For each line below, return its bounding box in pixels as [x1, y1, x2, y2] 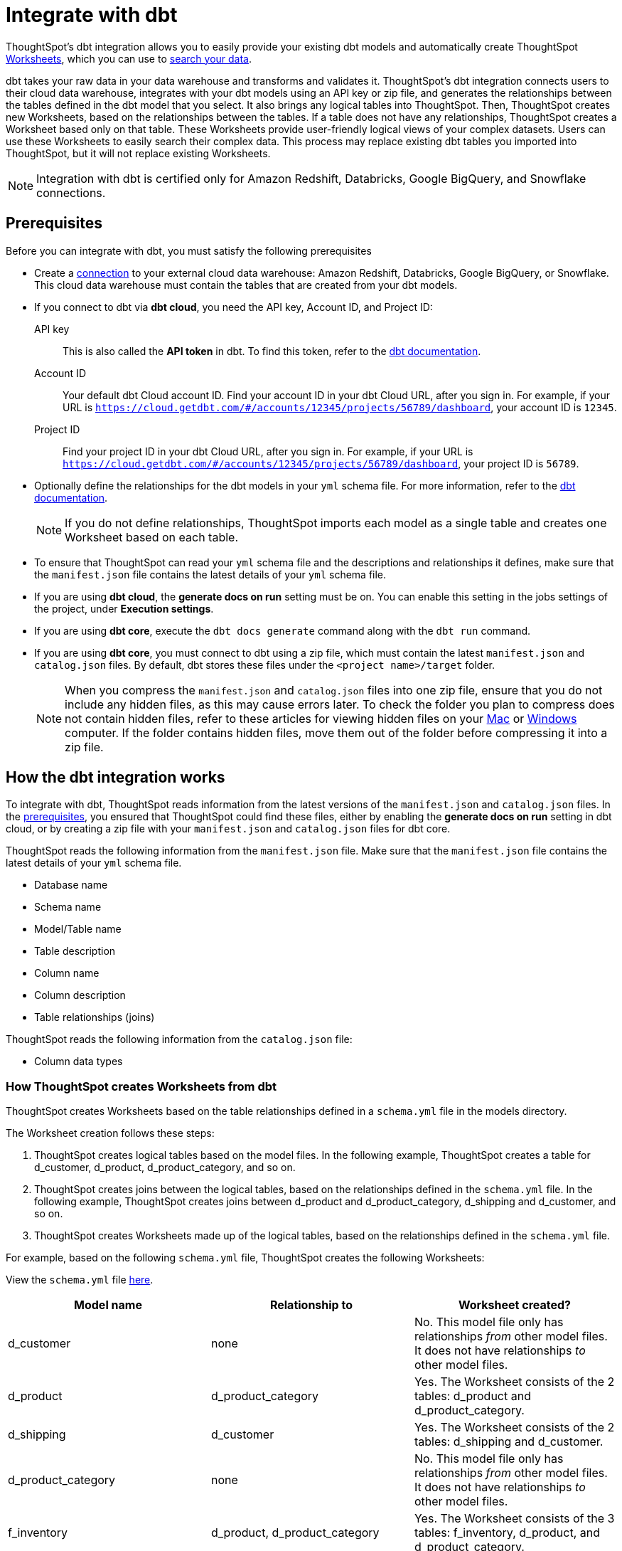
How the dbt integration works [6, 768, 225, 787]
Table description [34, 945, 116, 958]
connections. [36, 185, 106, 200]
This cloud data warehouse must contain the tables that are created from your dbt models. [34, 278, 458, 291]
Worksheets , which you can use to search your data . [6, 52, 252, 65]
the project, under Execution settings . [34, 602, 214, 615]
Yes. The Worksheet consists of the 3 [414, 1511, 615, 1526]
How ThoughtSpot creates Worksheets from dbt [6, 1079, 277, 1094]
